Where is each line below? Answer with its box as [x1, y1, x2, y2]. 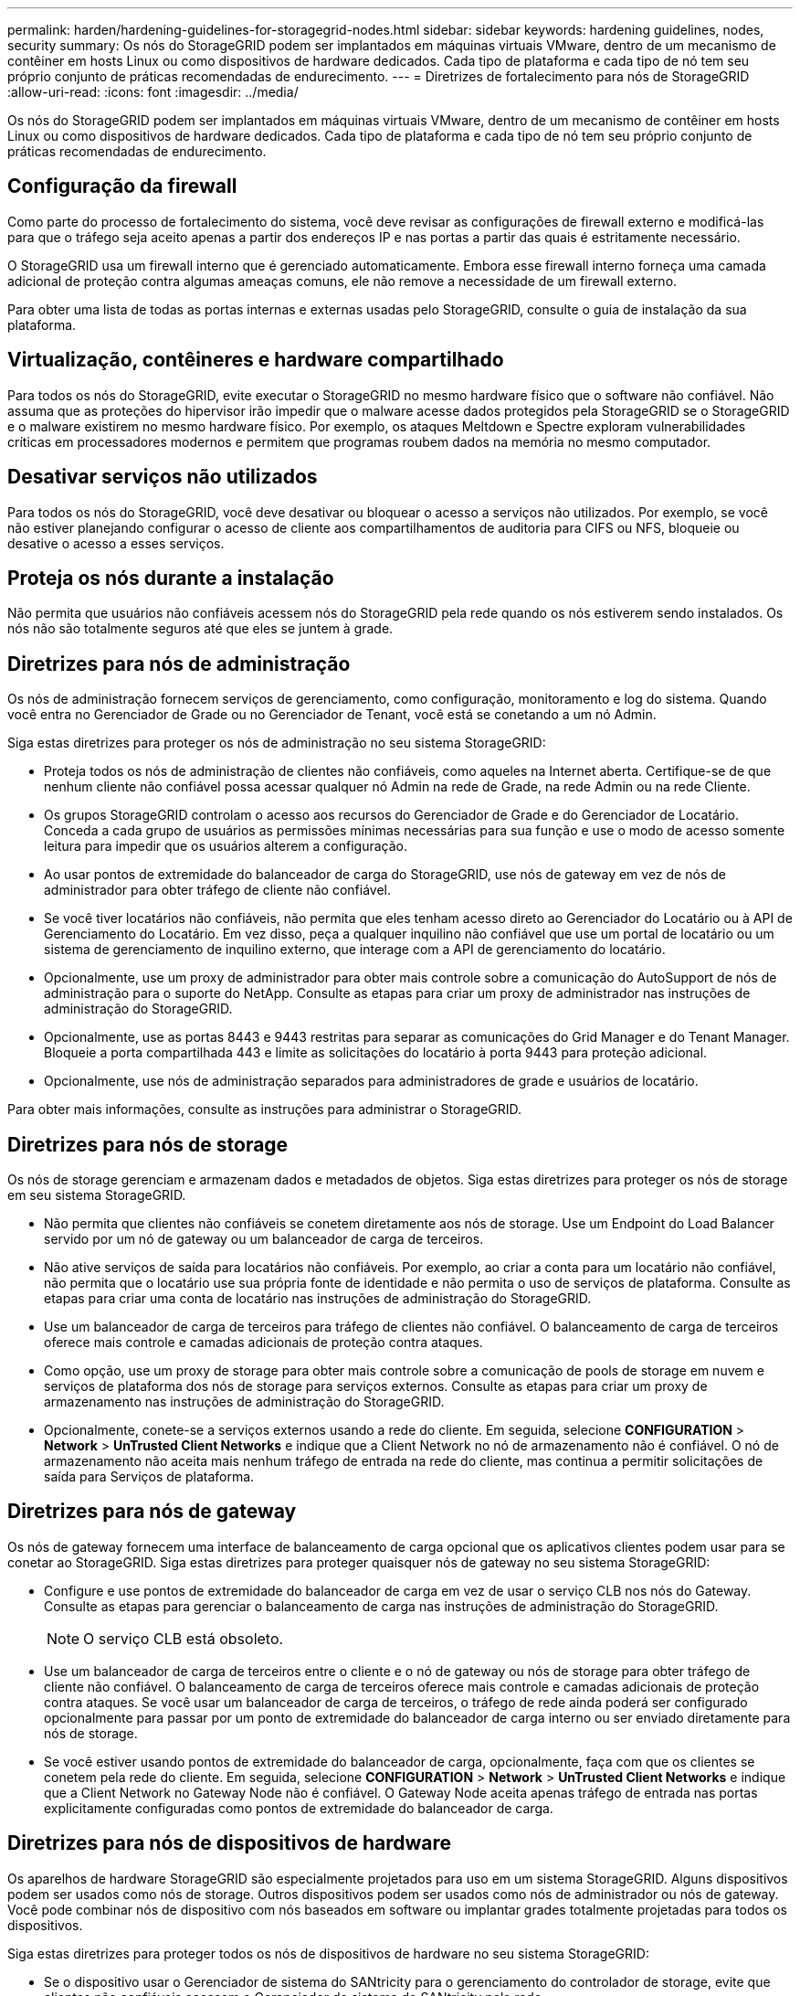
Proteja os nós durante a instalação [7, 566, 334, 589]
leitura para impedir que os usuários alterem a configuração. [44, 838, 407, 855]
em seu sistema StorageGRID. [7, 1187, 186, 1204]
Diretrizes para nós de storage [7, 1132, 289, 1156]
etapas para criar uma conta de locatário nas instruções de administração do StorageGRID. [44, 1290, 592, 1307]
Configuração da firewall [7, 175, 237, 198]
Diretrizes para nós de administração [7, 652, 351, 675]
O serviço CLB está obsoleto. [83, 1629, 284, 1648]
